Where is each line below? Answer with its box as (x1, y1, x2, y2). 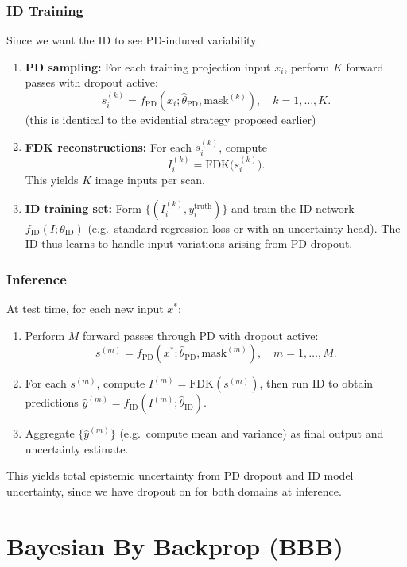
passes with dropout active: (25, 74, 158, 91)
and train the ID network (231, 199, 355, 216)
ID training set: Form (25, 199, 141, 216)
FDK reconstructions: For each (25, 138, 192, 155)
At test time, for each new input (6, 300, 164, 317)
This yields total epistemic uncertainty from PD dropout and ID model (6, 467, 354, 484)
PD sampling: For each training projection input (25, 58, 271, 75)
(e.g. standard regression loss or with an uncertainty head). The (87, 219, 401, 236)
